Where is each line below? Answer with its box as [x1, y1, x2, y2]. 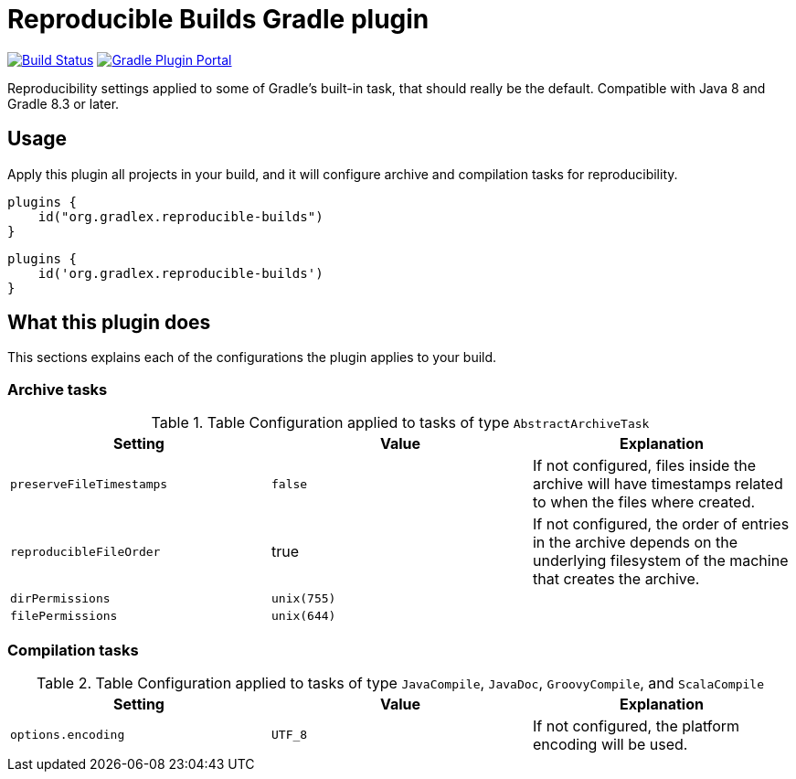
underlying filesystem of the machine [532, 551, 789, 571]
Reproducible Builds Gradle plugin [7, 4, 430, 35]
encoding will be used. [532, 734, 688, 753]
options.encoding [10, 728, 125, 742]
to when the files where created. [532, 493, 756, 512]
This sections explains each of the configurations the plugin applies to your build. [7, 349, 497, 366]
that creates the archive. [532, 570, 700, 589]
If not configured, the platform [532, 716, 740, 735]
